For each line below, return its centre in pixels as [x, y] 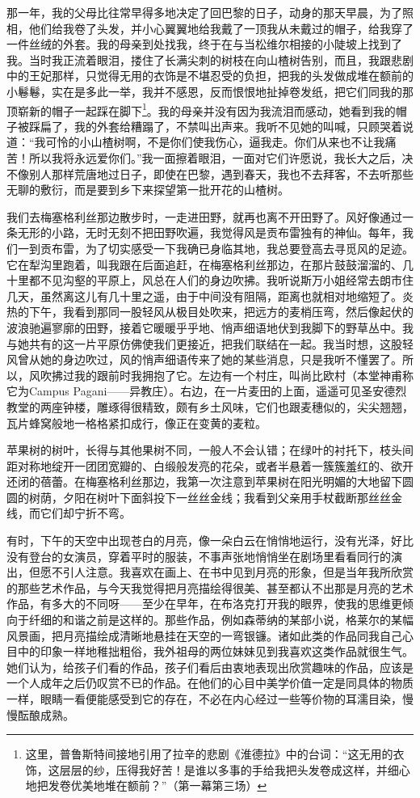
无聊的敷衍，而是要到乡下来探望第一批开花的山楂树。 [148, 190]
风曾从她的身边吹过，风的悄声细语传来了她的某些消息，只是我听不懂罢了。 [204, 359]
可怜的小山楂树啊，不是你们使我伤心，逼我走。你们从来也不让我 [215, 142]
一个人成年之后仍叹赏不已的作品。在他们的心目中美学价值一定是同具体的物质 [210, 683]
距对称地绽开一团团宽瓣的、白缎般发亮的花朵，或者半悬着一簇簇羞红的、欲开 [210, 465]
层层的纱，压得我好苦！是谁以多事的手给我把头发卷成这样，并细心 [235, 769]
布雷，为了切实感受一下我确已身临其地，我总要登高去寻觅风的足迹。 [232, 248]
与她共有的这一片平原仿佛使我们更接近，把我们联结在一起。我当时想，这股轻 [210, 343]
